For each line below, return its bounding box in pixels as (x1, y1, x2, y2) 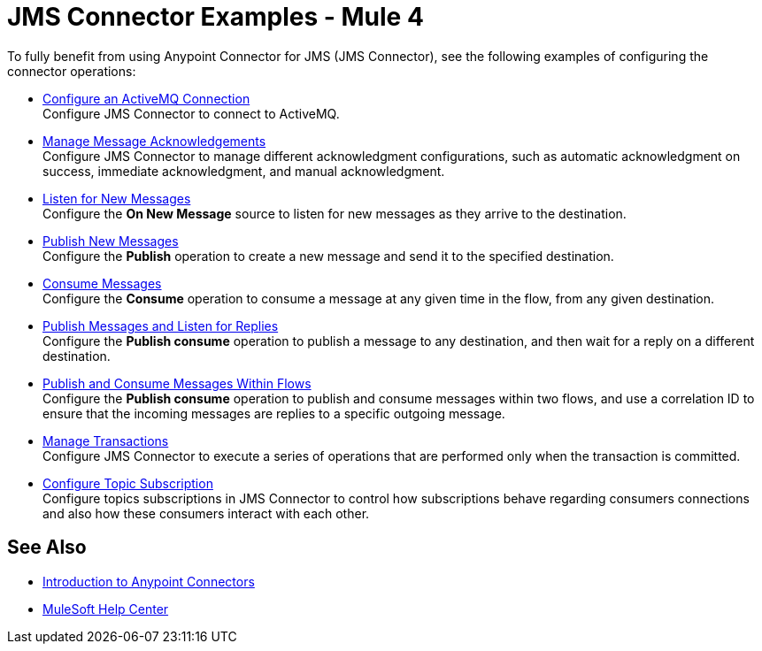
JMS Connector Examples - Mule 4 (7, 2, 424, 32)
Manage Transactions (42, 433, 169, 448)
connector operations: (7, 63, 136, 79)
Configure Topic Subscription (42, 475, 213, 491)
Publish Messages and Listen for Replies (42, 318, 279, 333)
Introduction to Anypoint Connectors (42, 573, 255, 589)
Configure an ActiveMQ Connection (42, 90, 250, 106)
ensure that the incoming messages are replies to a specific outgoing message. (42, 405, 505, 421)
